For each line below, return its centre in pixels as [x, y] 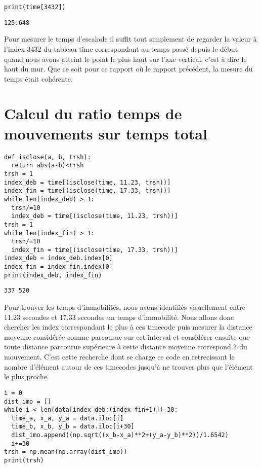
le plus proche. [27, 376]
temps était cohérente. [38, 78]
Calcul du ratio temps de [93, 113]
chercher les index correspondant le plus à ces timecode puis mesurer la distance [128, 327]
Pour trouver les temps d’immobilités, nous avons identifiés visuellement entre [125, 307]
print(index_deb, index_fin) [53, 275]
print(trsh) [24, 461]
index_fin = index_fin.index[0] [58, 267]
